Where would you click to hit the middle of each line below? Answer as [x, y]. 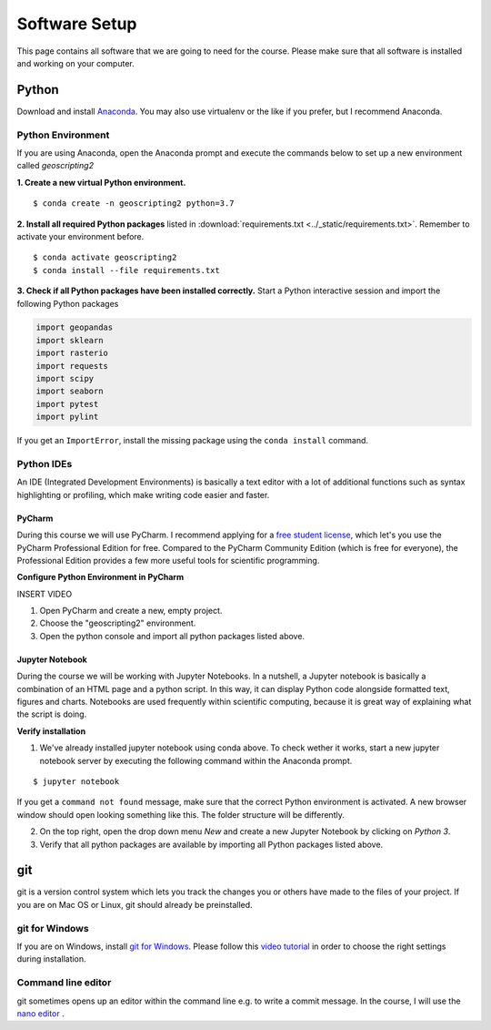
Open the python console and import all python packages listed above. [172, 636]
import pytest [67, 404]
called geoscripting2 [55, 166]
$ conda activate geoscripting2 [105, 258]
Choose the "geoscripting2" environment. [118, 623]
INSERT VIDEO [45, 594]
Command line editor [64, 983]
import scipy [65, 379]
